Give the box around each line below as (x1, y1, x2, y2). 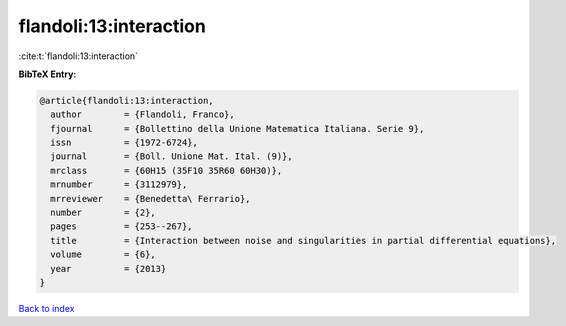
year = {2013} (50, 263, 167, 274)
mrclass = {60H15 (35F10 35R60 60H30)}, (50, 165, 283, 176)
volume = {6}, (50, 249, 157, 260)
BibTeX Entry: (18, 68, 77, 80)
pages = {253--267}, (50, 221, 194, 232)
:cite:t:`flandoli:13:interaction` (18, 50, 139, 62)
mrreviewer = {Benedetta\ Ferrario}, (50, 193, 251, 204)
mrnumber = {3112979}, (50, 179, 188, 190)
